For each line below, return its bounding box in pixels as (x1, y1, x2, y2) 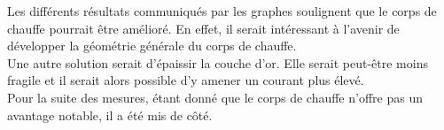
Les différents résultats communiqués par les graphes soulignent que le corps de (7, 2, 437, 19)
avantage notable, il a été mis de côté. (7, 105, 213, 124)
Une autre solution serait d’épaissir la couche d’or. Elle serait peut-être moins (7, 53, 428, 72)
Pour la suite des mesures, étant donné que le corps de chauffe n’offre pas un (7, 88, 423, 106)
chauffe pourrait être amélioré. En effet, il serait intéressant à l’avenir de (7, 19, 400, 37)
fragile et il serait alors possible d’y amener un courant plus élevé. (7, 71, 364, 89)
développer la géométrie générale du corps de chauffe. (7, 36, 297, 55)
